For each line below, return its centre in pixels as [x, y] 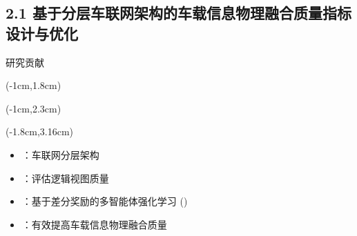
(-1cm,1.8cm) [33, 85]
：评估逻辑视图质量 [65, 178]
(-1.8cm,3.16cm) [39, 131]
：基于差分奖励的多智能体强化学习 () [105, 201]
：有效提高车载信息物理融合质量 [94, 224]
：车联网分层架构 [60, 154]
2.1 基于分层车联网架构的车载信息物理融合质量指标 [178, 13]
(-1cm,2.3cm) [33, 108]
